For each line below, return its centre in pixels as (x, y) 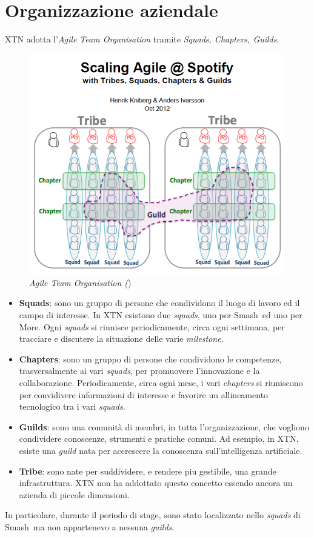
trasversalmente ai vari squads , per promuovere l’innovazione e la (139, 371)
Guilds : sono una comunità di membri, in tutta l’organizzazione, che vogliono (164, 426)
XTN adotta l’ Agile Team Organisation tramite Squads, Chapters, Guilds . (142, 39)
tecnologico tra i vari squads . (72, 406)
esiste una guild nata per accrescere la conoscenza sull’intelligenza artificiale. (161, 450)
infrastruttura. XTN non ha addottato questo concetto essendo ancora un (156, 483)
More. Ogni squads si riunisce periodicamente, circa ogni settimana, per (152, 326)
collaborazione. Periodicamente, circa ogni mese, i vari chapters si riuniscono (161, 382)
